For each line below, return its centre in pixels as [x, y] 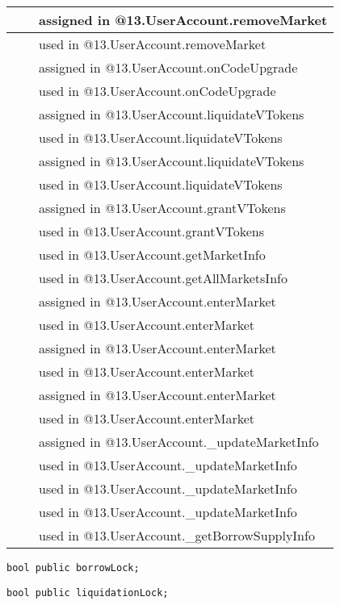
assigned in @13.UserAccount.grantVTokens [162, 208]
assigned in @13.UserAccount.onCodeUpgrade [168, 67]
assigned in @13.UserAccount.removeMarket [183, 20]
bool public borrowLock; [73, 568]
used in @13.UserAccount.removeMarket [153, 44]
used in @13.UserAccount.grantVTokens [152, 231]
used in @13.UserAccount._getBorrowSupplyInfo [177, 535]
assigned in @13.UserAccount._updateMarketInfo [179, 442]
